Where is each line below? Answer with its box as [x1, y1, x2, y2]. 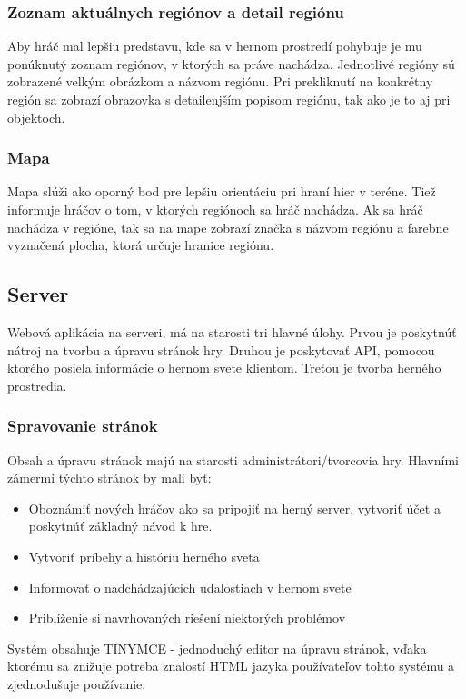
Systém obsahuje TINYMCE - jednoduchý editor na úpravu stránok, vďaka [7, 638, 427, 657]
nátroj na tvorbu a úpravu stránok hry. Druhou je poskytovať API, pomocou [7, 340, 435, 359]
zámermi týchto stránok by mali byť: [7, 468, 212, 487]
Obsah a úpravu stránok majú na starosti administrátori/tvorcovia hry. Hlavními [7, 450, 459, 469]
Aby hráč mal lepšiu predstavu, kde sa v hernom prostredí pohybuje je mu [7, 36, 422, 55]
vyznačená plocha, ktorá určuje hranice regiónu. [7, 235, 274, 255]
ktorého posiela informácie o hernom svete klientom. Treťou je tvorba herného [7, 358, 441, 377]
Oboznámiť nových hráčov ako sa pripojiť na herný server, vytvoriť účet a [28, 498, 441, 517]
